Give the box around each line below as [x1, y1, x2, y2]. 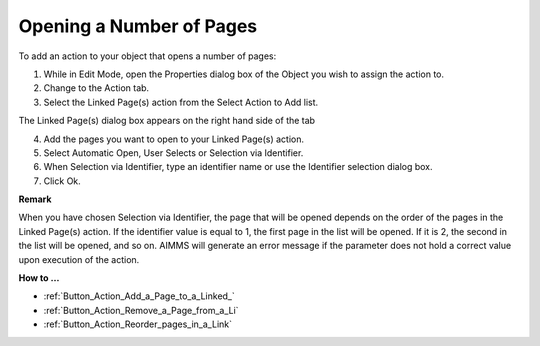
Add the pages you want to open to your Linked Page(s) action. [43, 133, 305, 145]
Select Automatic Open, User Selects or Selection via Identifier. [43, 146, 304, 159]
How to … [18, 272, 60, 284]
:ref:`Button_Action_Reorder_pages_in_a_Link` [43, 318, 232, 330]
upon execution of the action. [18, 253, 140, 265]
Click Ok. [43, 175, 82, 187]
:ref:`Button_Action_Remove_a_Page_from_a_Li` [43, 304, 239, 316]
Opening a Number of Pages [18, 15, 258, 37]
